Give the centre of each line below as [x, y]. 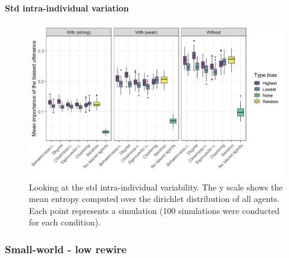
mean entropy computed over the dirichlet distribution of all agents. [154, 199]
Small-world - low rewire [66, 249]
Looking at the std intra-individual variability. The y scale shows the [156, 187]
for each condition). [65, 222]
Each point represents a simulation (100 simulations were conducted [154, 210]
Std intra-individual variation [67, 8]
